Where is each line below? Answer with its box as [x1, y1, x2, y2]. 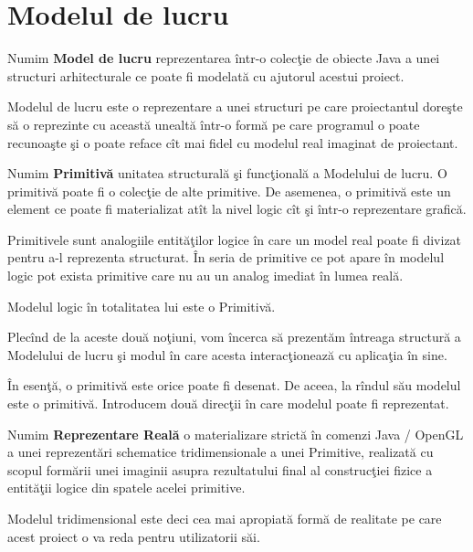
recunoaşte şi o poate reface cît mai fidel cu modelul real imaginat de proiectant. [7, 133, 458, 152]
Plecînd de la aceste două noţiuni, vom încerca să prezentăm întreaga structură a [7, 327, 461, 346]
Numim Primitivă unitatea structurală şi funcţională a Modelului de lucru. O [7, 164, 447, 183]
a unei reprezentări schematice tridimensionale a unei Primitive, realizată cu [7, 442, 434, 462]
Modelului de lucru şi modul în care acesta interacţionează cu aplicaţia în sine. [7, 345, 447, 364]
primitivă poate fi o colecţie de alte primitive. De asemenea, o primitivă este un [7, 181, 451, 200]
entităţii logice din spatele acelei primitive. [7, 478, 246, 497]
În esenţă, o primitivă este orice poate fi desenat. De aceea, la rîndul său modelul [7, 376, 461, 395]
